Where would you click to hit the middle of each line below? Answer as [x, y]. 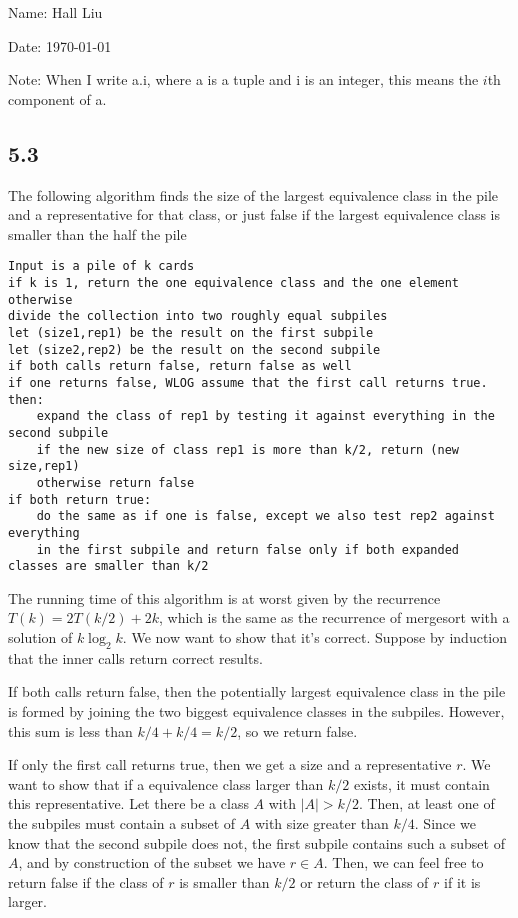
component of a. [57, 98]
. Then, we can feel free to [403, 862]
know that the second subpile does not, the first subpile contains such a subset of [256, 842]
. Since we [445, 822]
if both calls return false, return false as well [180, 366]
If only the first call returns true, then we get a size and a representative [230, 764]
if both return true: [80, 499]
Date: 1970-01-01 [60, 45]
